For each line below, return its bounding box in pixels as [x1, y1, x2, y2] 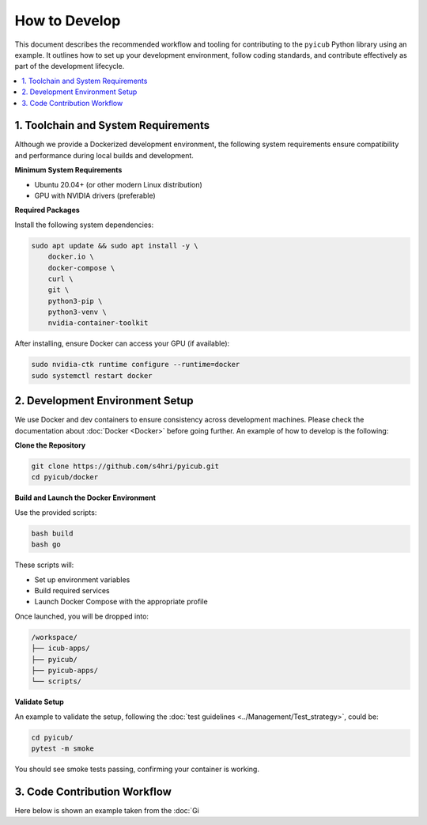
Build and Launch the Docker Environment [14, 493, 156, 502]
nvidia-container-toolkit [47, 319, 149, 327]
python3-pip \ [47, 297, 103, 305]
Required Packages [14, 206, 81, 215]
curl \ [47, 274, 74, 283]
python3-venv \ [47, 308, 107, 316]
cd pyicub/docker [31, 473, 99, 482]
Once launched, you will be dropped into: [14, 611, 149, 621]
